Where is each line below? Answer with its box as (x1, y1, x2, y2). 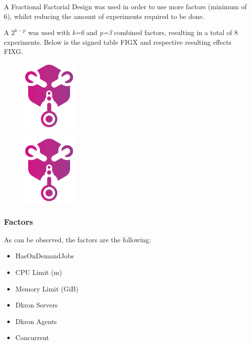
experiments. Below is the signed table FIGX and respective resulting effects (4, 36, 232, 47)
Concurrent (15, 332, 49, 343)
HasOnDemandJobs (15, 251, 74, 261)
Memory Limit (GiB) (15, 283, 79, 293)
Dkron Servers (15, 300, 58, 310)
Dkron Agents (15, 316, 57, 326)
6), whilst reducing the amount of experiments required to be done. (4, 11, 205, 21)
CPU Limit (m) (15, 267, 62, 277)
